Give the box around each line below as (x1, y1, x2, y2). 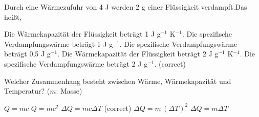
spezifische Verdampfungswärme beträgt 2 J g (4, 58, 148, 69)
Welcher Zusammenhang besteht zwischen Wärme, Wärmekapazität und (4, 75, 231, 86)
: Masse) (56, 85, 82, 96)
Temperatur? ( (4, 85, 50, 96)
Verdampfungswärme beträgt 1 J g (4, 38, 113, 49)
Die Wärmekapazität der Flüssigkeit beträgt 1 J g (4, 28, 161, 39)
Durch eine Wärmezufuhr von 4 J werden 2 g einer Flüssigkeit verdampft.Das (4, 2, 247, 12)
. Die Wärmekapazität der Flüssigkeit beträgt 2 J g (57, 48, 219, 59)
